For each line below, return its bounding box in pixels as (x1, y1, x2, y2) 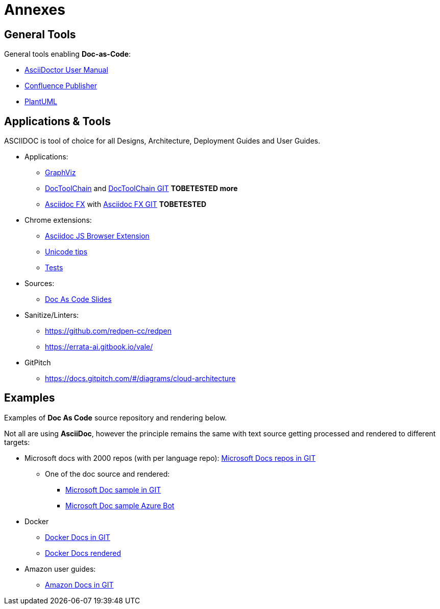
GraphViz (45, 168, 76, 177)
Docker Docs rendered (45, 548, 121, 557)
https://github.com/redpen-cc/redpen (45, 326, 172, 336)
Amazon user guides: (25, 564, 96, 573)
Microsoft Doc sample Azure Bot (65, 501, 175, 510)
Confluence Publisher (25, 81, 97, 90)
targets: (4, 437, 30, 447)
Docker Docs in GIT (45, 532, 110, 542)
